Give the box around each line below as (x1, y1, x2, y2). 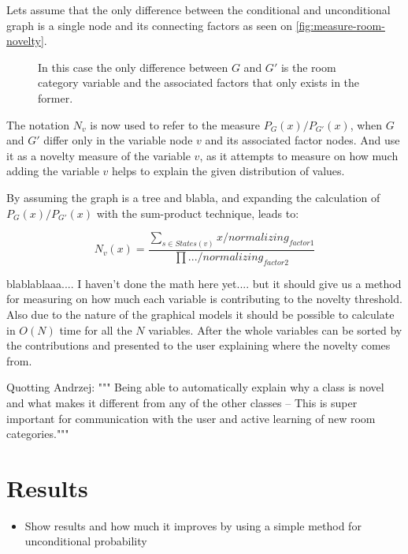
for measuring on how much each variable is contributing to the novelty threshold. (6, 290, 402, 307)
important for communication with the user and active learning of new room (6, 410, 376, 426)
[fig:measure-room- (295, 17, 385, 33)
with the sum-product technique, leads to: (96, 204, 299, 221)
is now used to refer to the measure (90, 116, 261, 133)
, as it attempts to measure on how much (199, 147, 399, 163)
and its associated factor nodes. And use (205, 132, 400, 148)
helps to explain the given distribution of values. (112, 163, 345, 179)
